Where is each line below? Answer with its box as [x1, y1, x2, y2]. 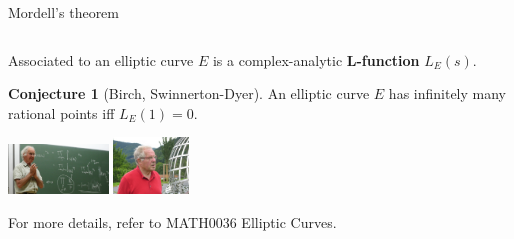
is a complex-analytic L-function [212, 49, 420, 70]
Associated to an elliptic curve [8, 49, 194, 70]
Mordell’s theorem [8, 2, 119, 22]
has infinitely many [388, 83, 507, 104]
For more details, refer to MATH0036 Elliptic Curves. [8, 211, 337, 232]
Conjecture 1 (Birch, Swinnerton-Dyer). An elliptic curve [8, 83, 370, 104]
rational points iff [8, 102, 115, 123]
